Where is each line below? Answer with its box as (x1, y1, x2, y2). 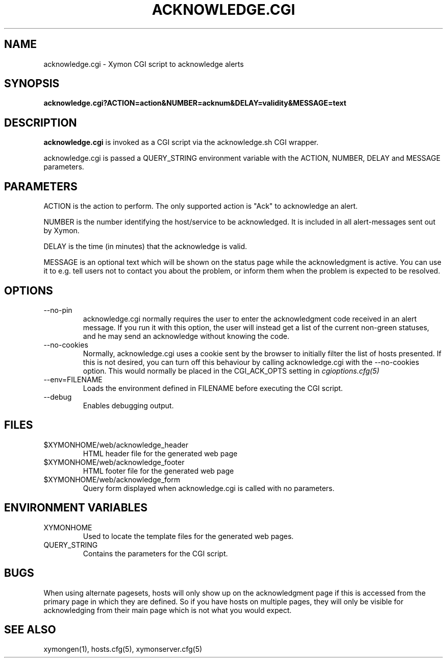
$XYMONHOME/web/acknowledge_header (43, 440, 188, 449)
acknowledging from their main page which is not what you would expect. (43, 605, 292, 615)
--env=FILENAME (43, 375, 103, 384)
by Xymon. (43, 226, 80, 235)
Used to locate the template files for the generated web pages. (83, 531, 294, 541)
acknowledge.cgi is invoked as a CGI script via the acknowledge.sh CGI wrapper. (43, 138, 319, 147)
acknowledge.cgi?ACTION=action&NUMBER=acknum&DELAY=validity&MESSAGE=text (43, 99, 346, 108)
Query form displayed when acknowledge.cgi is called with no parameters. (83, 483, 335, 493)
